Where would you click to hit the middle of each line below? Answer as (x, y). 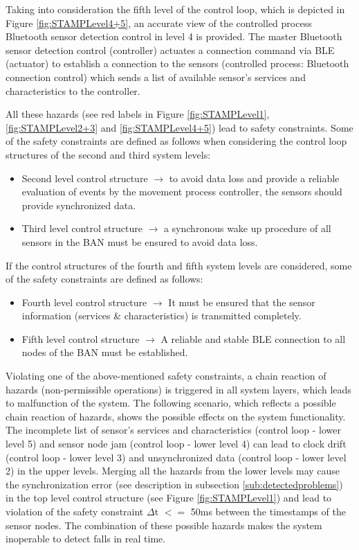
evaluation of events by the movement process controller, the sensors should (182, 192)
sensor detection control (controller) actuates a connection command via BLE (170, 50)
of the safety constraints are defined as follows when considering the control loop (176, 141)
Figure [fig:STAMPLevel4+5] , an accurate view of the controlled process (159, 23)
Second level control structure (85, 178)
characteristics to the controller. (73, 90)
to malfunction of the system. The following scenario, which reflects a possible (171, 403)
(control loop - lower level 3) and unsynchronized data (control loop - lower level (176, 457)
